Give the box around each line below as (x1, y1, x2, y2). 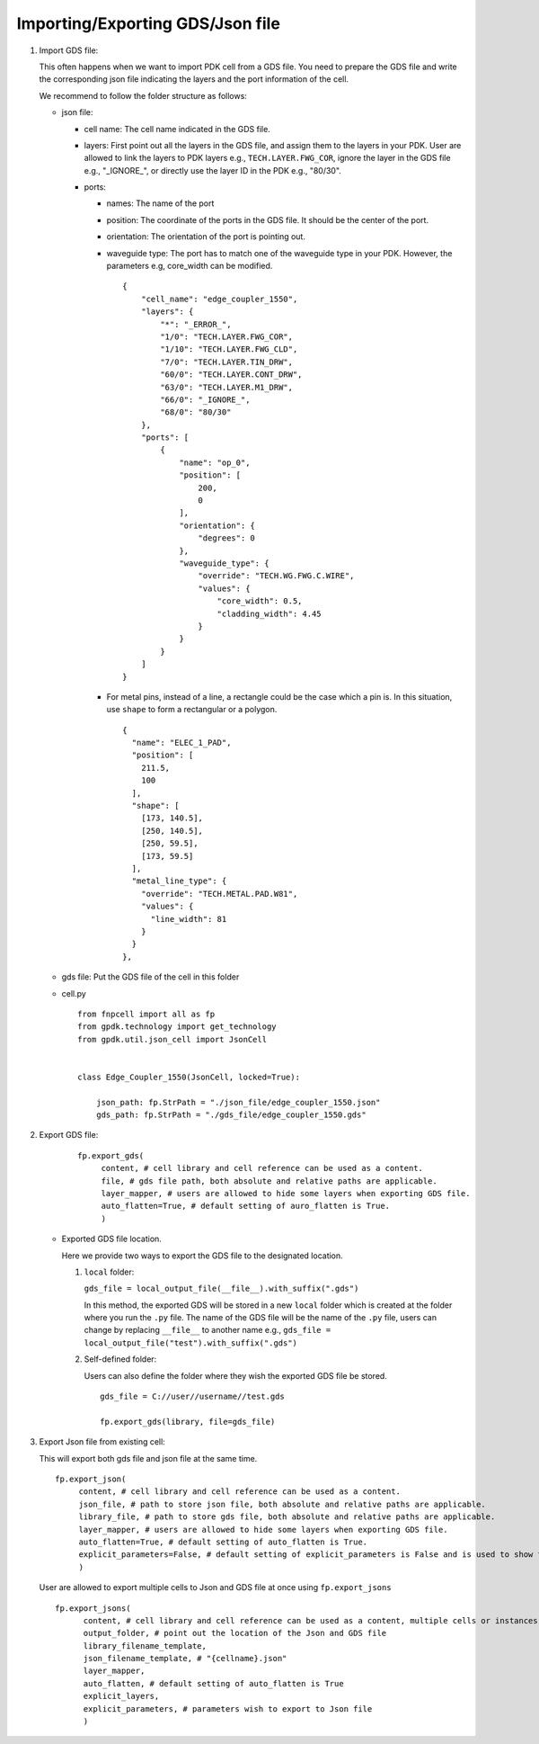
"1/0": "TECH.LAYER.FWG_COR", (160, 331, 294, 342)
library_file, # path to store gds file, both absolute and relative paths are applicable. (78, 1512, 496, 1522)
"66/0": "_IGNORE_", (160, 394, 251, 405)
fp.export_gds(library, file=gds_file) (100, 1417, 276, 1427)
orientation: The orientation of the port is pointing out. (106, 231, 305, 242)
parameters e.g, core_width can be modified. (106, 261, 273, 272)
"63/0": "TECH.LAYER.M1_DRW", (160, 382, 294, 392)
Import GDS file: (39, 45, 99, 56)
